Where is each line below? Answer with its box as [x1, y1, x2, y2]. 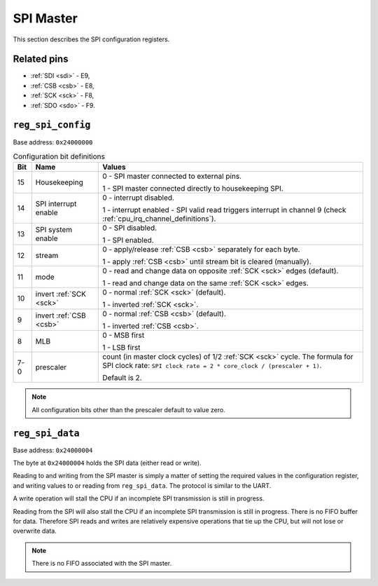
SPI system [35, 225, 73, 235]
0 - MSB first [102, 330, 145, 340]
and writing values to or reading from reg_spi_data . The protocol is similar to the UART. [13, 481, 272, 490]
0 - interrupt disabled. [102, 193, 175, 203]
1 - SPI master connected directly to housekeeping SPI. [102, 184, 283, 193]
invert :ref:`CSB [35, 311, 87, 320]
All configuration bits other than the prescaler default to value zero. [31, 405, 225, 414]
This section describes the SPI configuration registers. [13, 35, 170, 43]
